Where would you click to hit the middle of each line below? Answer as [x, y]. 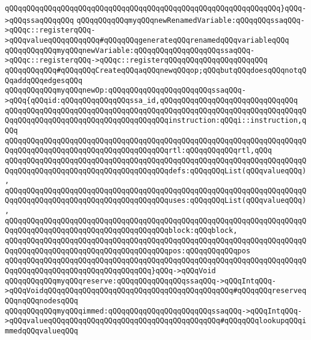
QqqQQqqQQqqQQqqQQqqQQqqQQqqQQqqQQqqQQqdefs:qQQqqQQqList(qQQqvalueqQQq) [156, 171]
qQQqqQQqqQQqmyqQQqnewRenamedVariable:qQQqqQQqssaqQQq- [191, 20]
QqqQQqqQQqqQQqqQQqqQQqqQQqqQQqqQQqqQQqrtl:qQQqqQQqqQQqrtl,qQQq [138, 151]
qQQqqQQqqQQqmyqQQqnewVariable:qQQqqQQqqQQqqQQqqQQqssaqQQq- [130, 50]
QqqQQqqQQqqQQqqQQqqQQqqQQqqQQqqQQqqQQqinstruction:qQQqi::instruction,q [156, 121]
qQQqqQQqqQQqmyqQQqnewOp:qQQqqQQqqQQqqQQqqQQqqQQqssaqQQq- [125, 91]
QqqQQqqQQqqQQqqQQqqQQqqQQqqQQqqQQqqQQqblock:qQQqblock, [121, 231]
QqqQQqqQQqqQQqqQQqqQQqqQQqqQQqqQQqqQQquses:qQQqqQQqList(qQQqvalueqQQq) [156, 201]
